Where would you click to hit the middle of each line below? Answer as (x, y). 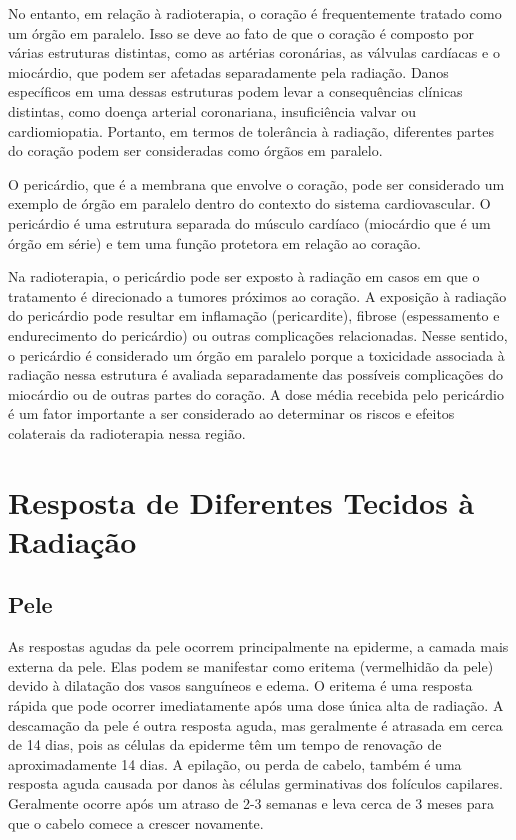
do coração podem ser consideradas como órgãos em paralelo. (195, 150)
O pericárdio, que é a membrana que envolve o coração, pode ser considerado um (256, 183)
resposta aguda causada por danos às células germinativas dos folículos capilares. (255, 783)
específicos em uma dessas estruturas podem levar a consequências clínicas (235, 91)
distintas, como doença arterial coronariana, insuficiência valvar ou (212, 110)
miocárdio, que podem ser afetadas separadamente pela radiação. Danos (228, 71)
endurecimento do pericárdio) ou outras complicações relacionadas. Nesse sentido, (258, 334)
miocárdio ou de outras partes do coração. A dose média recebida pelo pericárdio (256, 393)
